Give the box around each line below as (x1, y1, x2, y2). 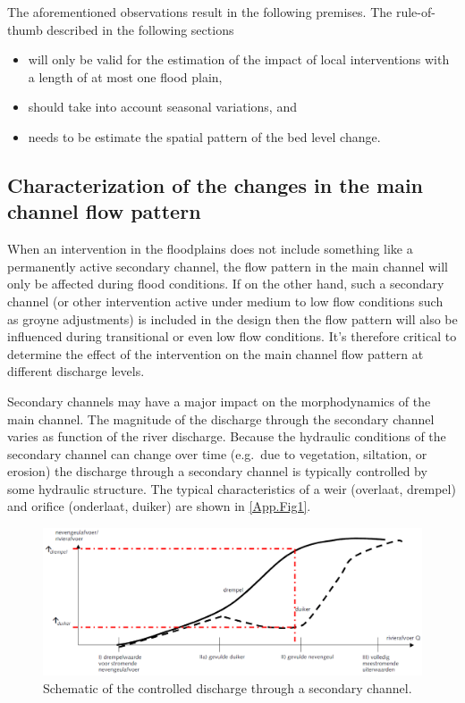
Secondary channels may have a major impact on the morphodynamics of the (7, 391, 431, 410)
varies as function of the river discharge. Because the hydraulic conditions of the (7, 427, 446, 446)
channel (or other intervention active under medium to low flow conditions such (7, 291, 444, 310)
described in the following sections (46, 20, 234, 38)
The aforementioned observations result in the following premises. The (7, 3, 393, 21)
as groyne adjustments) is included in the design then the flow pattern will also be (7, 309, 458, 328)
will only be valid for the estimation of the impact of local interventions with (28, 50, 450, 69)
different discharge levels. (7, 362, 145, 381)
